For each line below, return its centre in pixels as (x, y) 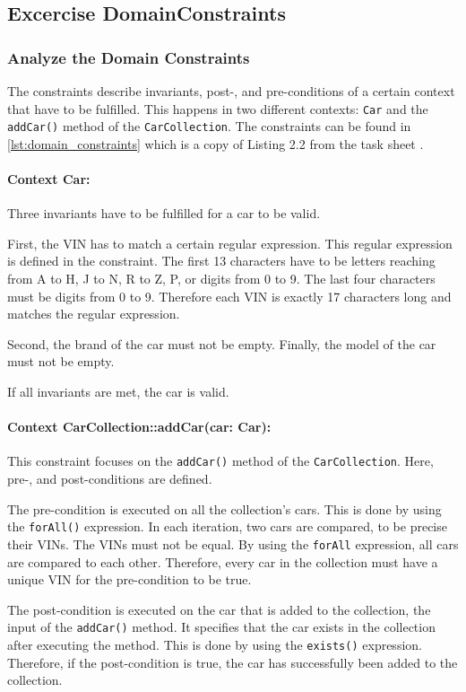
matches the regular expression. (94, 314)
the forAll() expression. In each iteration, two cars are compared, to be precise (227, 526)
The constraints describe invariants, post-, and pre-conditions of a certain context (231, 91)
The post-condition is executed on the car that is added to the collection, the (219, 609)
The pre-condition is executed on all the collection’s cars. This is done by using (224, 508)
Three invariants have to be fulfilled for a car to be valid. (164, 213)
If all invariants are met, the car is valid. (118, 392)
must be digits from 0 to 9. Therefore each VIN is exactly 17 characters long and (229, 296)
